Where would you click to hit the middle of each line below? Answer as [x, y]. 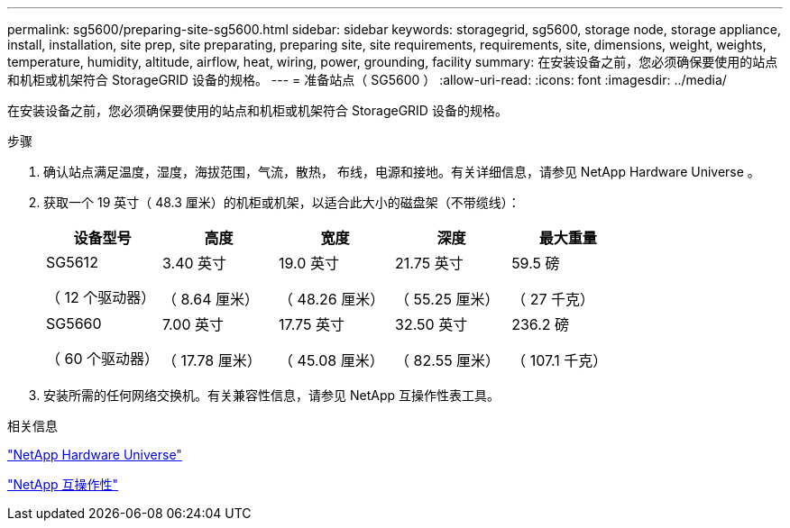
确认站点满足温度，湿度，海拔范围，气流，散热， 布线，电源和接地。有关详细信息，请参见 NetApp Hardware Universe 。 [402, 172]
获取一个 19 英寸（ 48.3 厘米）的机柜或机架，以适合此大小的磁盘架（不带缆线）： [282, 202]
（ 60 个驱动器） [103, 359]
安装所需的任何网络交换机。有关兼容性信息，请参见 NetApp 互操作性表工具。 [271, 395]
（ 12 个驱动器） [101, 297]
